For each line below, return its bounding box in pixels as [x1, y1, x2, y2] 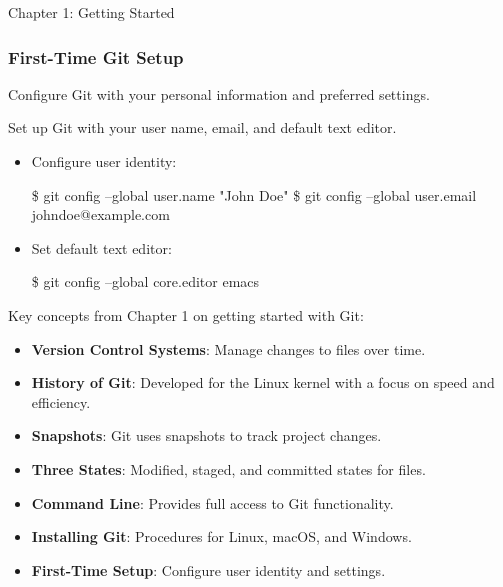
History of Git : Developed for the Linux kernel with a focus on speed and [31, 372, 495, 393]
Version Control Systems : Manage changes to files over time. [31, 338, 426, 359]
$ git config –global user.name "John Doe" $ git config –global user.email [31, 184, 477, 205]
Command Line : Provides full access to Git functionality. [31, 492, 394, 513]
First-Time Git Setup [8, 44, 184, 69]
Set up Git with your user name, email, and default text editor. [8, 117, 397, 138]
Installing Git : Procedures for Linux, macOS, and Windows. [31, 526, 412, 547]
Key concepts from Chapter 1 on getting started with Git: [8, 304, 364, 325]
